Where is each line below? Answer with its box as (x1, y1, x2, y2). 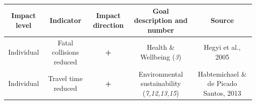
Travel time (48, 73, 83, 83)
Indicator (49, 15, 82, 25)
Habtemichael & (198, 68, 247, 79)
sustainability (140, 78, 181, 88)
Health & (147, 42, 175, 52)
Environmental (138, 68, 183, 79)
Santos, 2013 (203, 87, 241, 98)
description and (134, 15, 188, 25)
